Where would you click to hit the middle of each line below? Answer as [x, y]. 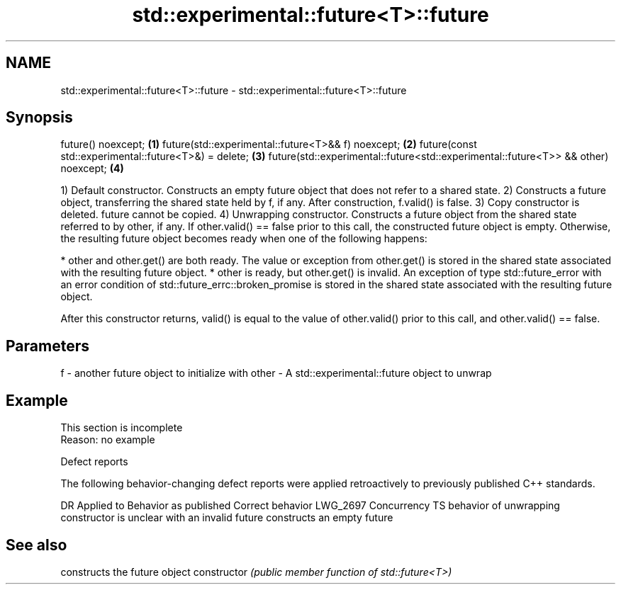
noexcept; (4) [92, 169]
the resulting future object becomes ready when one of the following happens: [244, 239]
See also [37, 545]
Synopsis [39, 118]
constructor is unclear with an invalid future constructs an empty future [227, 518]
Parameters [47, 346]
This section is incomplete [122, 428]
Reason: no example [108, 440]
